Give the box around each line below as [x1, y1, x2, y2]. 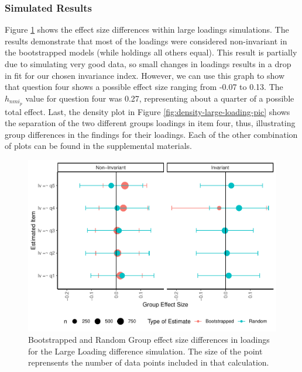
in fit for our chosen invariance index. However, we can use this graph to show [5, 69, 285, 81]
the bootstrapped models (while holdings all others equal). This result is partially [5, 46, 297, 58]
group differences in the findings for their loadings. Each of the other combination [5, 128, 298, 140]
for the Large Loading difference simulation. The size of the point [28, 345, 263, 357]
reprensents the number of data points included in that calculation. [28, 356, 269, 368]
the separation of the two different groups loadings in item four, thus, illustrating [5, 117, 296, 129]
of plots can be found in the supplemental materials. [5, 140, 192, 152]
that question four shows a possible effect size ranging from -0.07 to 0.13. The [5, 81, 283, 93]
